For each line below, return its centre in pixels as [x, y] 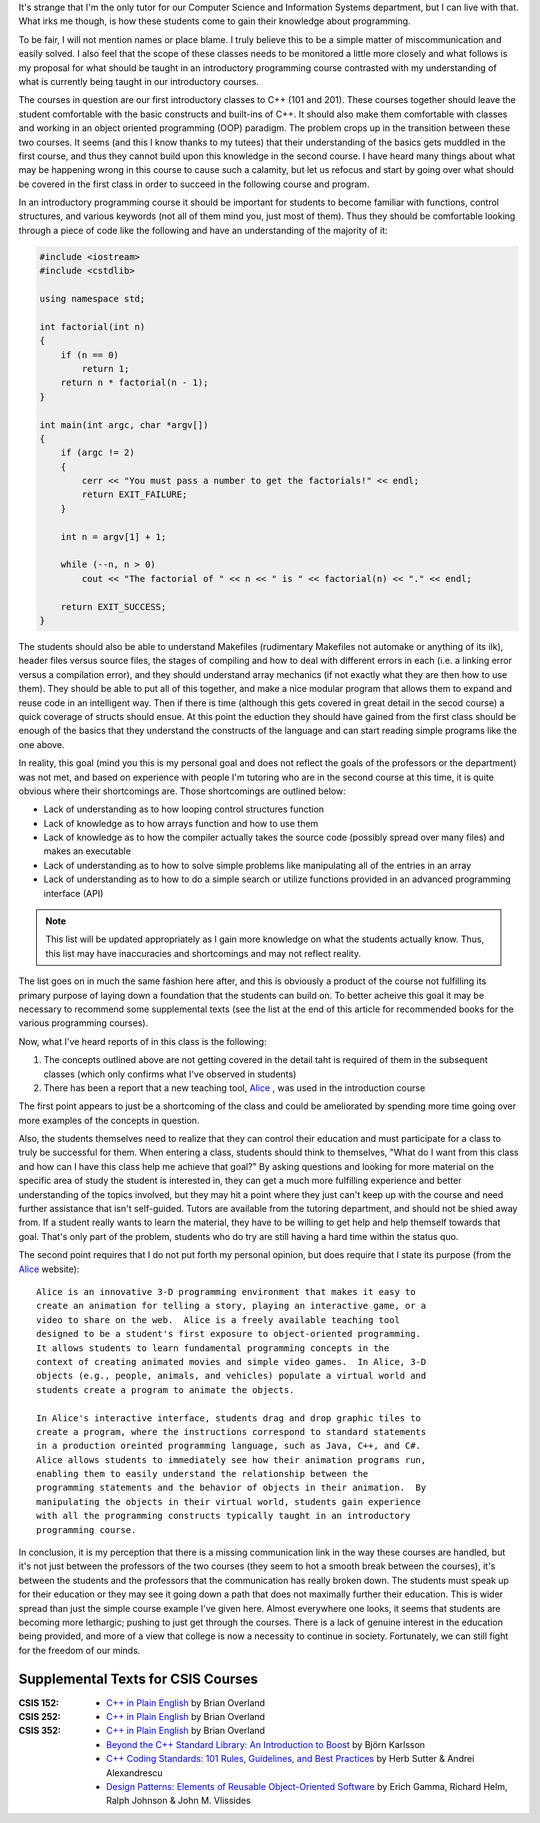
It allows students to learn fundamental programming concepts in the [213, 1348]
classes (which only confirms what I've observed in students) [170, 1074]
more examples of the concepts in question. [109, 1120]
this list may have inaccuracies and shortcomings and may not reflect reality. [203, 953]
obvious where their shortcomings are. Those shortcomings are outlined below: [182, 791]
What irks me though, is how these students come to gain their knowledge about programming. [214, 21]
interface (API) [73, 893]
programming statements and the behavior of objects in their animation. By [231, 1488]
